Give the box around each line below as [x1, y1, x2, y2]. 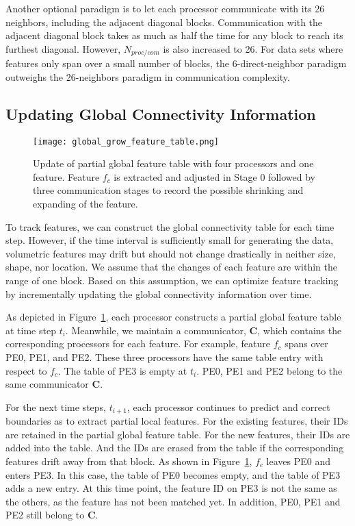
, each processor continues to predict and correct [127, 399, 330, 414]
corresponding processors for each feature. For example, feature [5, 336, 270, 351]
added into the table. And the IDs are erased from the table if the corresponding [5, 440, 344, 455]
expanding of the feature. [33, 197, 138, 211]
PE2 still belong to [5, 508, 85, 522]
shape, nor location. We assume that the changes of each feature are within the [5, 260, 337, 274]
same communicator [5, 377, 89, 391]
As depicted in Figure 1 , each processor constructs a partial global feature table [5, 310, 341, 324]
